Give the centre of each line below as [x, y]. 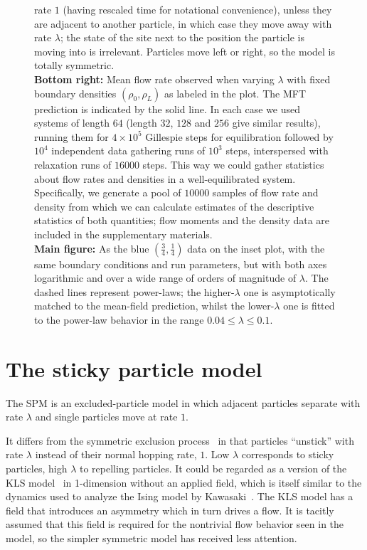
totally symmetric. [74, 65]
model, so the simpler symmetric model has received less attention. [151, 538]
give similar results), [276, 123]
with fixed [309, 79]
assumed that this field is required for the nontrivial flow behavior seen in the [175, 524]
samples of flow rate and [265, 192]
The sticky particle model [134, 368]
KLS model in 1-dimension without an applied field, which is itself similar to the [184, 482]
